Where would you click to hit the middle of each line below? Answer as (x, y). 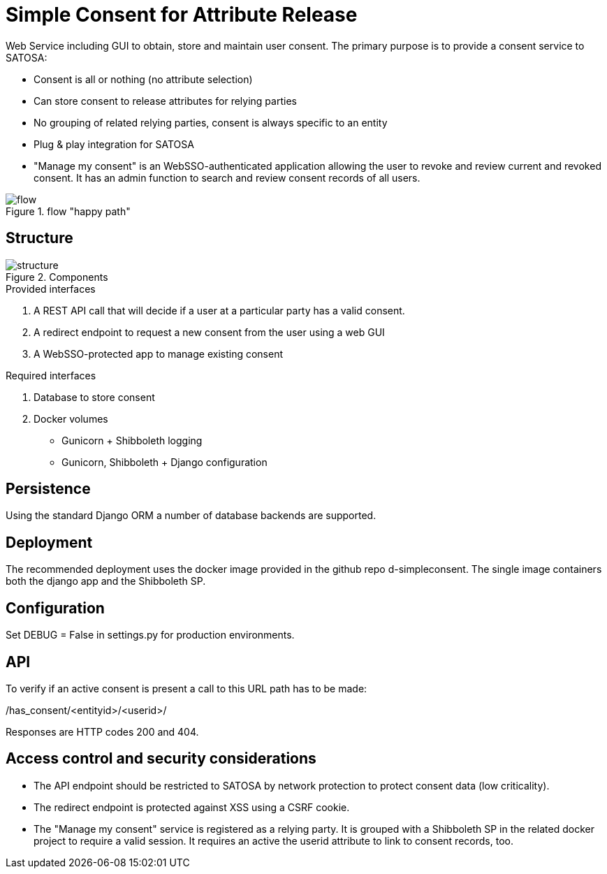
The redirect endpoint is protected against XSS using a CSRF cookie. (192, 807)
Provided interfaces (51, 289)
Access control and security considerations (161, 759)
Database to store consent (94, 397)
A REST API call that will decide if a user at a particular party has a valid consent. (219, 310)
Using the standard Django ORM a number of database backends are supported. (191, 516)
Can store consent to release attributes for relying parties (165, 101)
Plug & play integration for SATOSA (114, 144)
